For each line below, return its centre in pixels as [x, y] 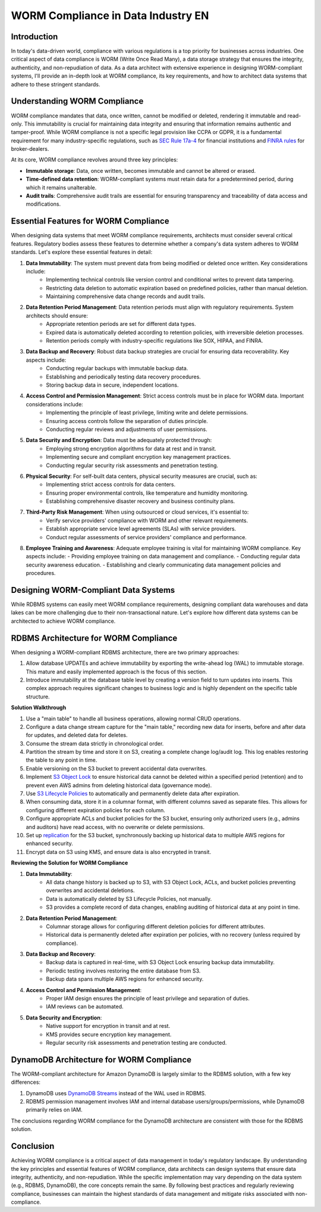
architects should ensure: [57, 315]
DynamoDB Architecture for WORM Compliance [101, 1060]
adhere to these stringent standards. [56, 84]
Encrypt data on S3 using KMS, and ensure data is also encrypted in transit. [118, 851]
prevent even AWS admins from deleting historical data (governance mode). [119, 785]
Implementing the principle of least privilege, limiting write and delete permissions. [147, 413]
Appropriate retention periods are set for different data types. [121, 324]
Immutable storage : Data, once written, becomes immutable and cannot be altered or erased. [141, 170]
